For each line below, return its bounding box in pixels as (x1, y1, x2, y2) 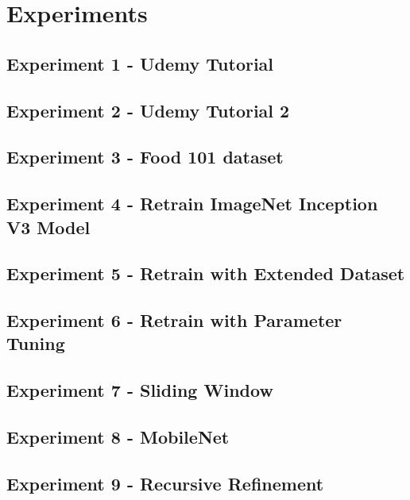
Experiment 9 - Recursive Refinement (6, 471, 324, 495)
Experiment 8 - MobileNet (6, 425, 230, 449)
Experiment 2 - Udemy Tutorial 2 (6, 98, 290, 122)
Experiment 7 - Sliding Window (6, 378, 273, 402)
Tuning (6, 331, 65, 356)
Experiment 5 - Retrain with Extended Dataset (6, 261, 405, 286)
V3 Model (6, 214, 91, 239)
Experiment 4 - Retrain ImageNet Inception (6, 191, 378, 216)
